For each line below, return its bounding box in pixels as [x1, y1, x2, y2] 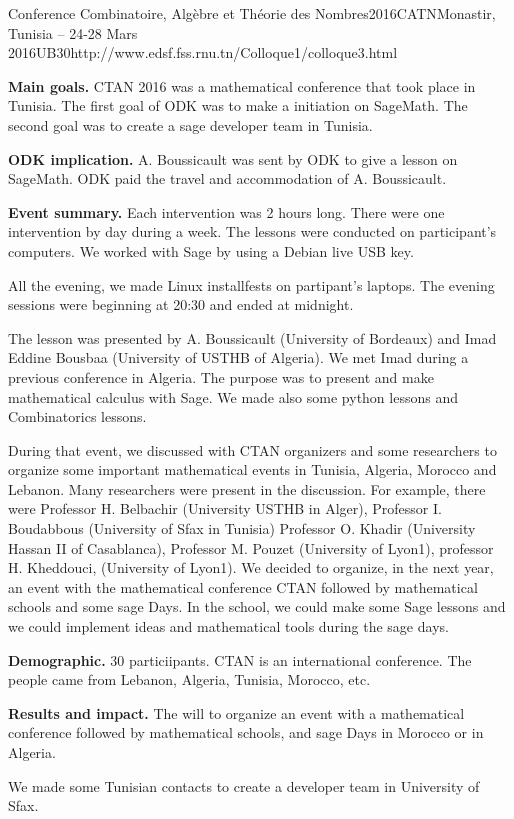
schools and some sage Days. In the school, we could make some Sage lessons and [8, 596, 506, 617]
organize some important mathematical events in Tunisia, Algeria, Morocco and [8, 459, 497, 480]
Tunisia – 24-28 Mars [8, 22, 138, 43]
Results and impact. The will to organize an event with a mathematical [8, 702, 465, 723]
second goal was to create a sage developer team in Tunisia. [8, 114, 373, 135]
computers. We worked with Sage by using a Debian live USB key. [8, 240, 414, 261]
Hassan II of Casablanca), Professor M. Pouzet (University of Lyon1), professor [8, 537, 494, 558]
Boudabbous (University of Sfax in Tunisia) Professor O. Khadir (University [8, 518, 476, 539]
